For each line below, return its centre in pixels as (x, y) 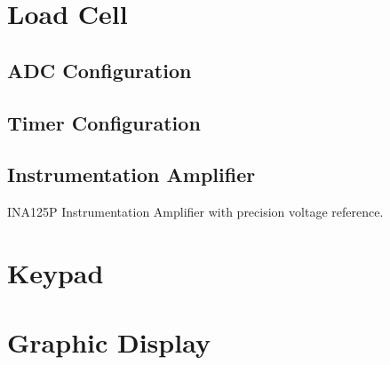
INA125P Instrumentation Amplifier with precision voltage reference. (195, 212)
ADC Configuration (99, 70)
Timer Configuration (104, 122)
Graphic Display (109, 342)
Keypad (56, 272)
